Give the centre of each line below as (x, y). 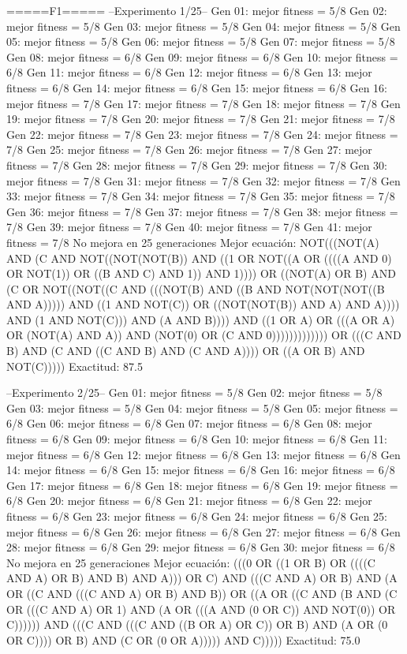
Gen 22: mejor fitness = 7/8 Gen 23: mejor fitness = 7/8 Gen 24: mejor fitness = (202, 134)
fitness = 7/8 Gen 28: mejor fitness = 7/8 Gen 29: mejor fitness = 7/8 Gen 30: (197, 164)
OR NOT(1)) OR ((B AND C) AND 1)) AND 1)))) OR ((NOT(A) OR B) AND (201, 273)
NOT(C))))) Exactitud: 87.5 (75, 366)
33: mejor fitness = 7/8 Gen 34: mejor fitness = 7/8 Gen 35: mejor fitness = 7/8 (201, 196)
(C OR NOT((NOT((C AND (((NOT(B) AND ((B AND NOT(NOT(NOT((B (196, 288)
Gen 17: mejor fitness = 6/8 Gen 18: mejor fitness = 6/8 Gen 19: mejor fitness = (202, 485)
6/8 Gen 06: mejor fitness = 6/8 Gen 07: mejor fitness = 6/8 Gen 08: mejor (189, 423)
